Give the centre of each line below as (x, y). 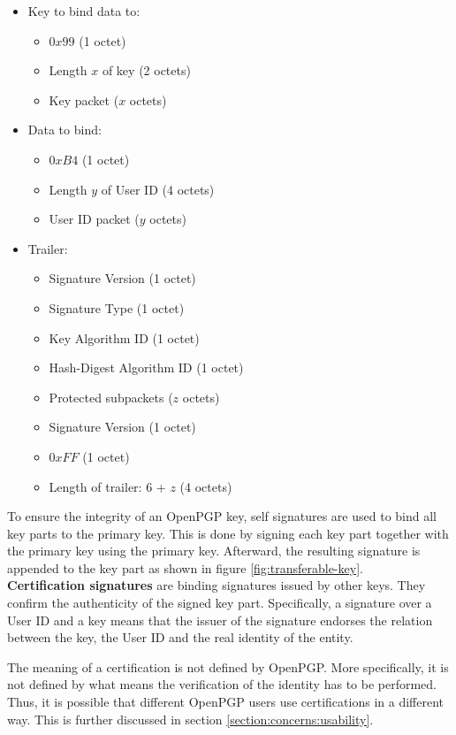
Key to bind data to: (84, 11)
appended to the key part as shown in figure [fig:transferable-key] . (185, 567)
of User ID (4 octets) (158, 189)
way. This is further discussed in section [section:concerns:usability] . (190, 719)
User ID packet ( (94, 219)
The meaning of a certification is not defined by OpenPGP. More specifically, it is (228, 666)
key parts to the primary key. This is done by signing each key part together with (228, 533)
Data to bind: (65, 130)
